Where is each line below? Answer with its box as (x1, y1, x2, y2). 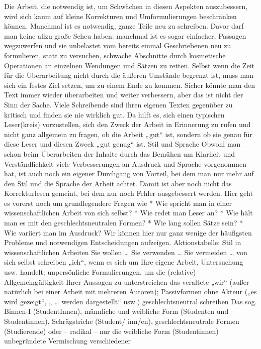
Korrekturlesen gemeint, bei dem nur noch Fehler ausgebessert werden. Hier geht (4, 188, 253, 198)
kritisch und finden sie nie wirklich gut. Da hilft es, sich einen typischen (4, 109, 225, 120)
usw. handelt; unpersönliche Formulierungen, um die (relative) (4, 267, 196, 277)
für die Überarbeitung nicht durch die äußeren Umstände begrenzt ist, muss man (4, 70, 254, 80)
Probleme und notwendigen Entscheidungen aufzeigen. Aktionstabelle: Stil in (4, 237, 241, 248)
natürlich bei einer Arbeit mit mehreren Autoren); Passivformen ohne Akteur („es (4, 286, 257, 297)
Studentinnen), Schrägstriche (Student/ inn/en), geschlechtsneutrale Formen (4, 316, 239, 326)
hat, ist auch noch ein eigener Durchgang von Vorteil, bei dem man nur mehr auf (4, 168, 254, 179)
